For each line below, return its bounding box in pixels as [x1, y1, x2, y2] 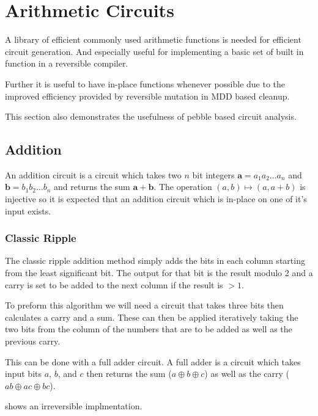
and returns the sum [54, 180, 130, 193]
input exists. [5, 204, 51, 217]
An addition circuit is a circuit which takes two [5, 168, 182, 181]
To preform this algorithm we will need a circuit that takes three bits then [5, 299, 284, 312]
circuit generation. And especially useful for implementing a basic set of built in [5, 45, 304, 57]
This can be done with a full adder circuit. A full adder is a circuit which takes [5, 355, 301, 368]
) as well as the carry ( [204, 367, 290, 380]
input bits [5, 367, 42, 380]
